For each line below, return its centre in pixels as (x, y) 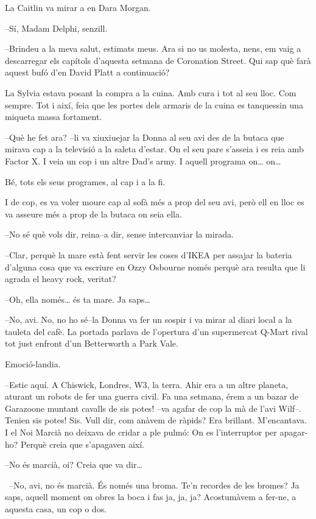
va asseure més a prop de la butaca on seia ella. (93, 214)
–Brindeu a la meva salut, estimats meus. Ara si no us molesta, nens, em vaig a (153, 48)
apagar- (294, 432)
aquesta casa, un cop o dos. (56, 509)
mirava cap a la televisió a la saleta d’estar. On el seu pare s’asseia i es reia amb (154, 149)
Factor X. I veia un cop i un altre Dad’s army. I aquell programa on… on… (143, 161)
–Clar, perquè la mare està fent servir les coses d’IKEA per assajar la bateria (149, 254)
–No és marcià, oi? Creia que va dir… (74, 464)
